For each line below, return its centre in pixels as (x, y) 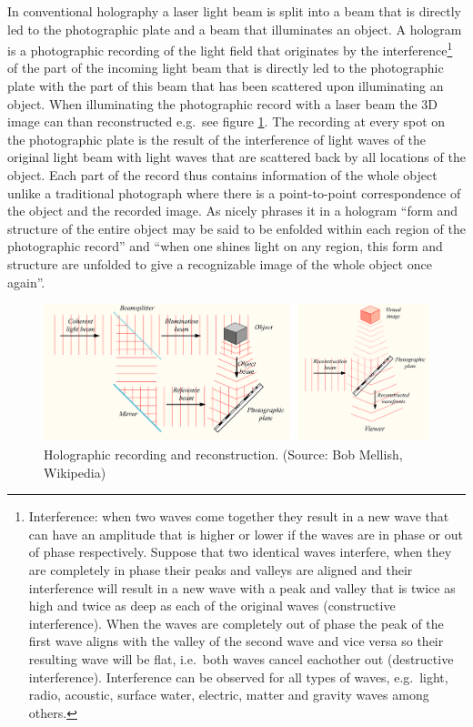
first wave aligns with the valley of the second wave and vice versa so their (236, 641)
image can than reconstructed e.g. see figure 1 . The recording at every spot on (226, 121)
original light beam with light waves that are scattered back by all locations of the (236, 157)
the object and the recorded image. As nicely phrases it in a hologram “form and (233, 211)
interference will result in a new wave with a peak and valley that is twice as (242, 587)
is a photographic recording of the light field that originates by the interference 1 (230, 49)
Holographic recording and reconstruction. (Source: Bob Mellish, (223, 454)
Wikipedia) (75, 472)
